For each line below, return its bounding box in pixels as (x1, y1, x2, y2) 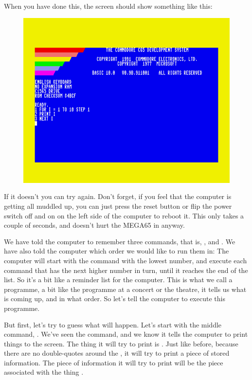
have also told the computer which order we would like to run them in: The (4, 246, 229, 256)
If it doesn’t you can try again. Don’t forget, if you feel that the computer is (4, 191, 232, 201)
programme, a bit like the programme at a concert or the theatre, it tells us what (4, 284, 247, 294)
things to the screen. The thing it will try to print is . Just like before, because (4, 338, 238, 348)
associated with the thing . (4, 367, 84, 377)
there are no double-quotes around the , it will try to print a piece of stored (4, 348, 230, 358)
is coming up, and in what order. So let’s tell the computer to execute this (4, 293, 225, 304)
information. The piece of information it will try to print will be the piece (4, 357, 223, 367)
